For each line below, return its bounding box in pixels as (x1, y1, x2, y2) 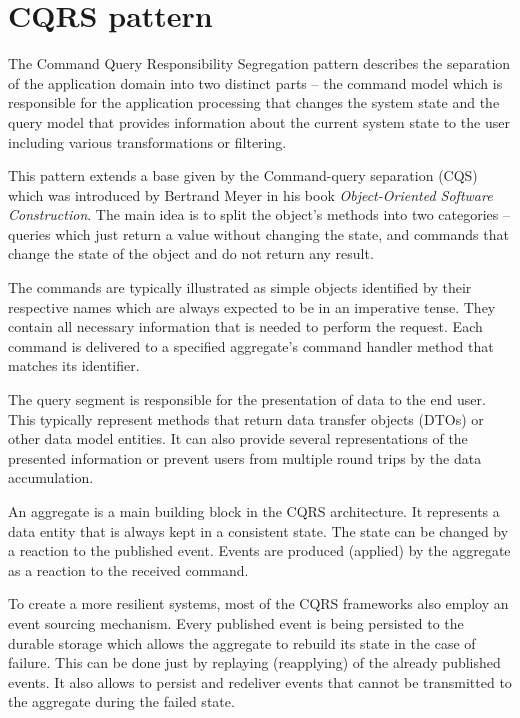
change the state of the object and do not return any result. (8, 243, 374, 264)
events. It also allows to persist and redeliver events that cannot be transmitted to (8, 671, 512, 692)
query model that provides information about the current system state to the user (8, 111, 510, 132)
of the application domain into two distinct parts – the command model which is (8, 72, 503, 93)
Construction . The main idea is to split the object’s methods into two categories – (8, 204, 510, 225)
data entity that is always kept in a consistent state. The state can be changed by (8, 520, 509, 541)
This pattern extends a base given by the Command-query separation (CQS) (8, 165, 478, 186)
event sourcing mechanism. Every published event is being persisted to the (8, 612, 464, 633)
